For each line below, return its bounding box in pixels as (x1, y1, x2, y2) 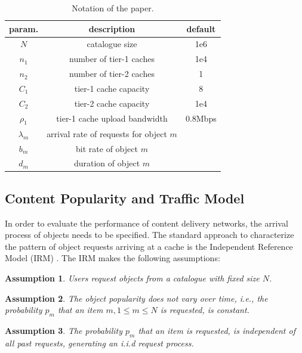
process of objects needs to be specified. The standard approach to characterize (5, 228, 294, 241)
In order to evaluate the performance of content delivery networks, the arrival (5, 216, 288, 229)
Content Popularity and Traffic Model (5, 188, 245, 207)
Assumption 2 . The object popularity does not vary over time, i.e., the (5, 292, 268, 304)
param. (9, 22, 39, 35)
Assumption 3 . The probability (5, 324, 122, 337)
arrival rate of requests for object (47, 127, 167, 140)
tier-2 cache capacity (74, 97, 150, 109)
